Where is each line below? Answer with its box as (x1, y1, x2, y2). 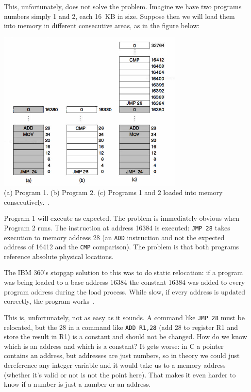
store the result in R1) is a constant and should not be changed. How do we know (4, 331, 247, 342)
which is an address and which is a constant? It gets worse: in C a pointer (4, 341, 224, 351)
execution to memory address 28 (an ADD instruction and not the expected (4, 232, 225, 242)
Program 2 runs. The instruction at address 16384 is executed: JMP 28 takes (4, 222, 230, 232)
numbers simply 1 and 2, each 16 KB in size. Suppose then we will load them (4, 11, 235, 21)
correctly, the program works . (4, 296, 95, 306)
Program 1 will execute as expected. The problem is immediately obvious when (4, 213, 240, 223)
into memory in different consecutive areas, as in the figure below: (4, 20, 200, 31)
